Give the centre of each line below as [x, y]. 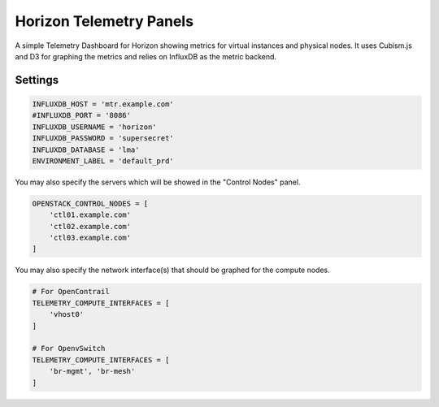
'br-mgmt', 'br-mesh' [92, 371]
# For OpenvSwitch [69, 349]
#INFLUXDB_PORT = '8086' [82, 115]
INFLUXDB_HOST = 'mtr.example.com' [103, 104]
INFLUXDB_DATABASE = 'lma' [86, 149]
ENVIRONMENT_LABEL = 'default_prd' [103, 161]
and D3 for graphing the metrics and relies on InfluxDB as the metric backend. [146, 56]
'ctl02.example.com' [90, 226]
